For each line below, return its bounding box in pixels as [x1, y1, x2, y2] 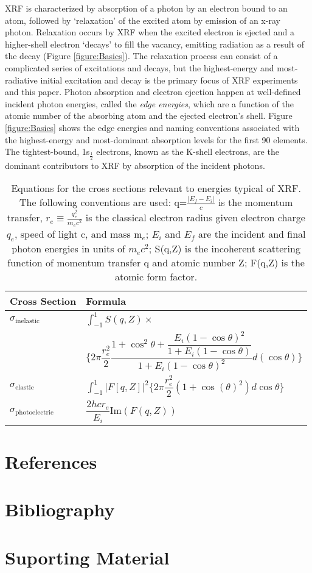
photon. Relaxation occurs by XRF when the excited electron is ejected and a [5, 26, 295, 38]
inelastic [15, 318, 40, 325]
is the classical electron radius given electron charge [85, 210, 305, 224]
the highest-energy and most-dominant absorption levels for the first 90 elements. [5, 133, 308, 146]
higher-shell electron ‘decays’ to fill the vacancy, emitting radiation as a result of [5, 37, 305, 50]
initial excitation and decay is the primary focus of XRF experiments [40, 73, 298, 86]
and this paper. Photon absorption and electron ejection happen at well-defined [5, 85, 301, 98]
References [5, 449, 97, 474]
